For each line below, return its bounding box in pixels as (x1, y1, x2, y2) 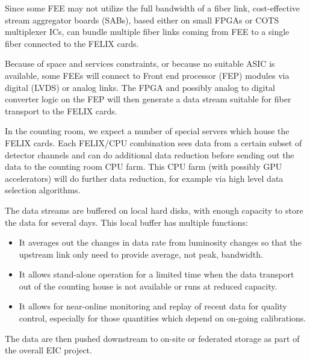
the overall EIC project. (5, 344, 92, 356)
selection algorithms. (5, 184, 81, 196)
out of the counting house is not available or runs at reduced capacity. (19, 279, 277, 292)
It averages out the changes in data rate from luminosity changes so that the (19, 236, 302, 249)
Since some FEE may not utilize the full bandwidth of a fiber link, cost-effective (5, 2, 300, 14)
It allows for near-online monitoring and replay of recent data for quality (19, 300, 287, 312)
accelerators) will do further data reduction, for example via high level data (5, 172, 284, 184)
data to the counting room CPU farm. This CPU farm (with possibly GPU (5, 160, 282, 173)
